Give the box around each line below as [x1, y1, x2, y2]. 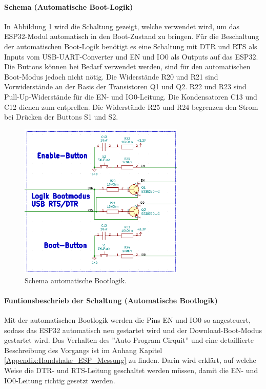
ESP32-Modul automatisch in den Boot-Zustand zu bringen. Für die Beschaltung [4, 31, 259, 42]
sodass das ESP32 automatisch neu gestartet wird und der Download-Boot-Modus [4, 324, 262, 335]
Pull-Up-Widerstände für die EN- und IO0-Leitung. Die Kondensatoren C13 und [4, 91, 257, 102]
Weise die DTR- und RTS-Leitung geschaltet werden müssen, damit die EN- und [4, 365, 258, 376]
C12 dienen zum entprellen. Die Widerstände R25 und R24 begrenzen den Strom [4, 101, 258, 112]
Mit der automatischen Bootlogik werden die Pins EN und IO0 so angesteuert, [4, 315, 251, 325]
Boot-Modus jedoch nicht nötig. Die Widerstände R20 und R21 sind [4, 71, 218, 82]
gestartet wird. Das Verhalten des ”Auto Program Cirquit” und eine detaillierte [4, 335, 254, 345]
